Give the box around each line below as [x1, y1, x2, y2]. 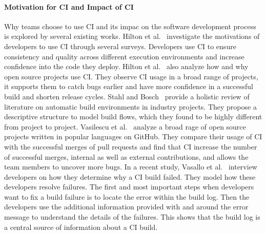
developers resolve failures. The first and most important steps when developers [4, 181, 254, 192]
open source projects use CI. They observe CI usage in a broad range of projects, [4, 71, 258, 81]
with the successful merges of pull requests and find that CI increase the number [4, 141, 257, 152]
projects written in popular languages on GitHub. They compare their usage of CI [4, 131, 262, 142]
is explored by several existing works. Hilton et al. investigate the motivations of [4, 31, 260, 41]
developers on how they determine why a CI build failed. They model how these [4, 171, 256, 182]
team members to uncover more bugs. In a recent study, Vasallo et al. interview [4, 161, 257, 172]
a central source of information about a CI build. [4, 221, 158, 232]
